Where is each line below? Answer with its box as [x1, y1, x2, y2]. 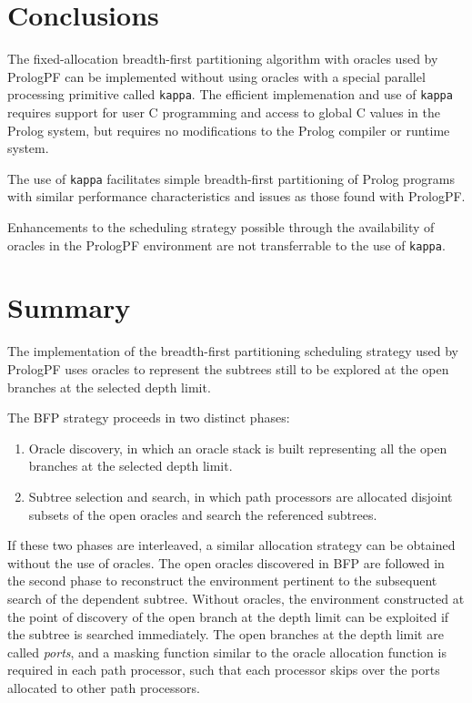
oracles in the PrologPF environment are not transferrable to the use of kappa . [7, 235, 446, 254]
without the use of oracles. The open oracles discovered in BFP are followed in [7, 553, 445, 572]
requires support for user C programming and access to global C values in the [7, 102, 440, 121]
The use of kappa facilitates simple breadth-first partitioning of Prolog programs [7, 168, 456, 188]
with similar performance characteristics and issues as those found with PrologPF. [7, 187, 466, 206]
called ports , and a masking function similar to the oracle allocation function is [7, 642, 447, 661]
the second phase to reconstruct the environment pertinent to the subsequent [7, 571, 437, 590]
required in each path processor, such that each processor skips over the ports [7, 660, 440, 679]
